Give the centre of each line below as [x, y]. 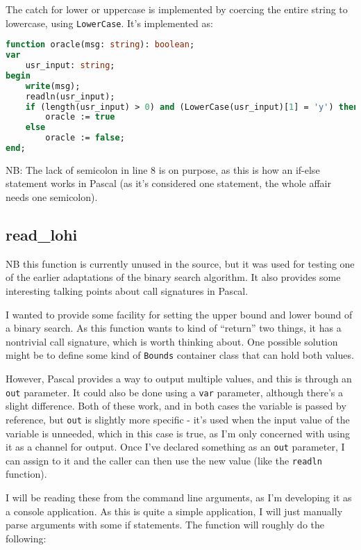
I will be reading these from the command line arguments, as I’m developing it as [179, 498]
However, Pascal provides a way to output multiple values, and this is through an [179, 379]
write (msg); [53, 86]
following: [26, 538]
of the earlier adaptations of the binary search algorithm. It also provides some [173, 277]
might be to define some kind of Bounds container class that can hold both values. [180, 355]
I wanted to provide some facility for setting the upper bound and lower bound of [179, 314]
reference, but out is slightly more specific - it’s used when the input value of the [178, 419]
